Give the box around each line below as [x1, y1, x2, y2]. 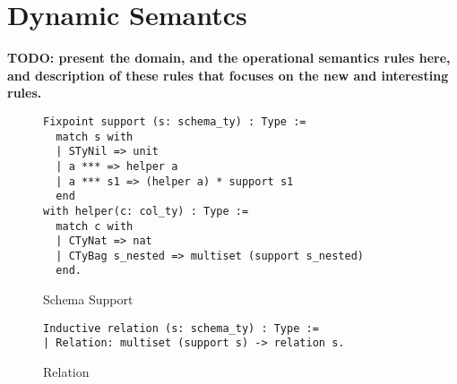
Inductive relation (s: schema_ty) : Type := [43, 321, 319, 335]
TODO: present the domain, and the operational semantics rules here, [7, 48, 451, 67]
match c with [56, 219, 134, 233]
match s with [56, 130, 134, 143]
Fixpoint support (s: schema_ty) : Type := [43, 115, 306, 128]
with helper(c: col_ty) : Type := [43, 204, 249, 218]
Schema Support [43, 290, 134, 309]
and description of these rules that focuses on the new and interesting [7, 65, 449, 84]
